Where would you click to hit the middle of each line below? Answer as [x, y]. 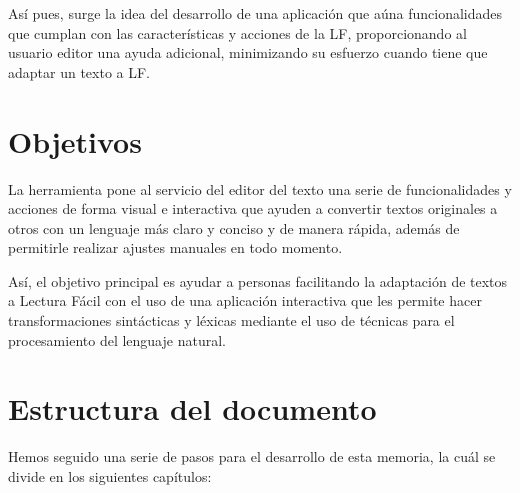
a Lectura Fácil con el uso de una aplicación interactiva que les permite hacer [245, 300]
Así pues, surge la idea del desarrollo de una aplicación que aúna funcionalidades [255, 13]
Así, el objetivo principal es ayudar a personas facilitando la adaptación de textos [258, 280]
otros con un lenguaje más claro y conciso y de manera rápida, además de [234, 227]
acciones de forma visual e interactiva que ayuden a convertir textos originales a [253, 208]
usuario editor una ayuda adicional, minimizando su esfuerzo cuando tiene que [248, 52]
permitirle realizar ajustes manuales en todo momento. [175, 247]
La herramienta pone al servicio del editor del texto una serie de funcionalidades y [260, 188]
